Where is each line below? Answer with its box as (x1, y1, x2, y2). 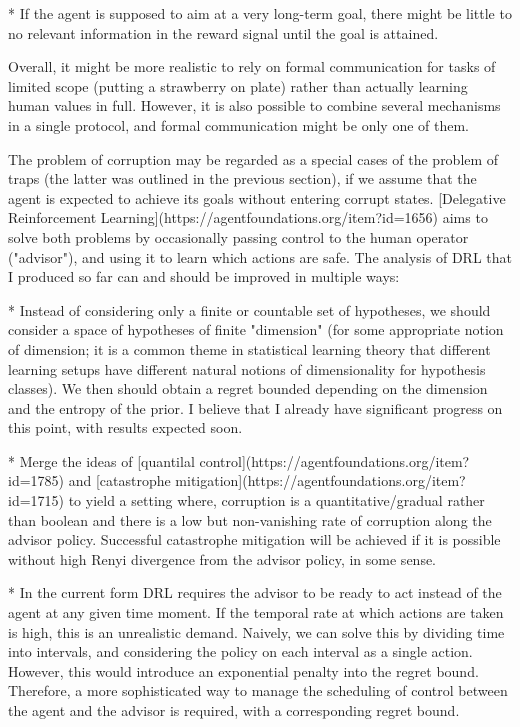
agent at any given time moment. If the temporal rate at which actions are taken (8, 602, 504, 623)
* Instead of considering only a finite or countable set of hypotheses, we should (8, 299, 491, 320)
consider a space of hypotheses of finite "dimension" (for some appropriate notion (8, 319, 504, 340)
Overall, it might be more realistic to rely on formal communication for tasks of (8, 56, 496, 77)
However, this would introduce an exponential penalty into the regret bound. (8, 660, 479, 681)
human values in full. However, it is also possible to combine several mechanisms (8, 95, 501, 116)
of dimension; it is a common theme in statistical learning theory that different (8, 338, 491, 359)
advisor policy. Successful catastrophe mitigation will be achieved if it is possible (8, 529, 501, 550)
